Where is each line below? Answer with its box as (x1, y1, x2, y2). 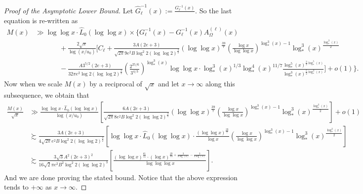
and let (158, 78, 179, 89)
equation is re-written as (4, 15, 78, 25)
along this (205, 78, 235, 89)
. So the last (195, 5, 232, 15)
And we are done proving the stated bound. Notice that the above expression (4, 172, 238, 182)
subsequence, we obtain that (4, 90, 89, 100)
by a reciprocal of (89, 78, 142, 89)
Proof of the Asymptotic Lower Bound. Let (4, 5, 133, 15)
